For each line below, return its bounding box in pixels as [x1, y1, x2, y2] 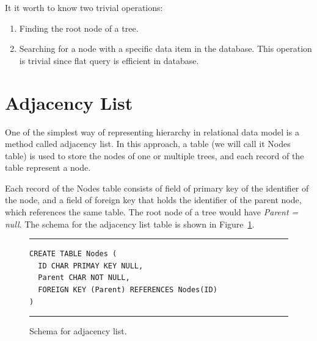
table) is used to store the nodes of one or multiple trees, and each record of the [5, 149, 304, 162]
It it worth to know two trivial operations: [5, 1, 163, 13]
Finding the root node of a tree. [19, 21, 139, 34]
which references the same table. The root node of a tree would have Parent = [5, 206, 299, 218]
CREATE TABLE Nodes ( [29, 249, 117, 259]
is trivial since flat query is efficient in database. [19, 54, 199, 66]
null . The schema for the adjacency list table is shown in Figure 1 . [5, 217, 255, 230]
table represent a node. [5, 161, 91, 174]
